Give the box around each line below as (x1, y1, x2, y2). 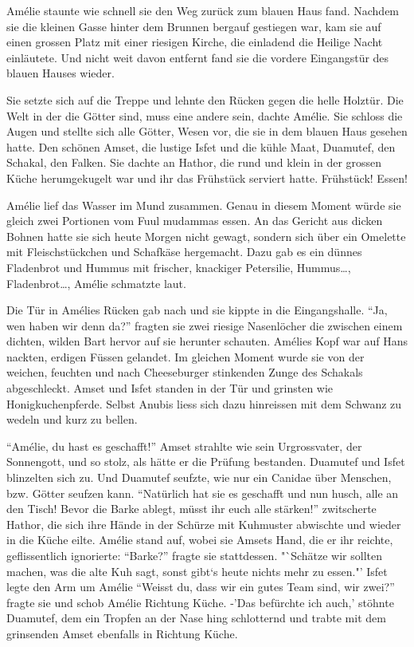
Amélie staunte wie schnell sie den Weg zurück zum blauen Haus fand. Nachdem (6, 2, 400, 18)
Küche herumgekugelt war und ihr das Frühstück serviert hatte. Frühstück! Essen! (6, 169, 408, 186)
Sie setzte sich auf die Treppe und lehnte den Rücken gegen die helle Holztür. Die (6, 91, 404, 108)
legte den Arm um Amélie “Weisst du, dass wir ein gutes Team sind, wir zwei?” (6, 578, 395, 595)
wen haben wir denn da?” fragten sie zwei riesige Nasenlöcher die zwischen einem (6, 317, 403, 333)
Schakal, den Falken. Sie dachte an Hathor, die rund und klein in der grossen (6, 154, 382, 171)
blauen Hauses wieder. (6, 65, 115, 81)
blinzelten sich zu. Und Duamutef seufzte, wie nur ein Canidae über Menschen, (6, 469, 392, 486)
